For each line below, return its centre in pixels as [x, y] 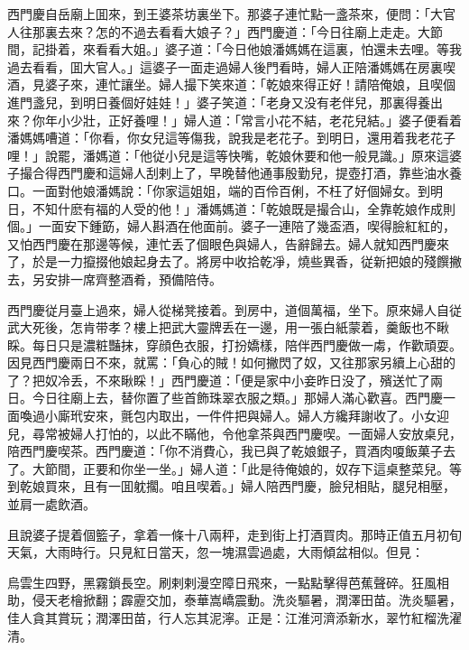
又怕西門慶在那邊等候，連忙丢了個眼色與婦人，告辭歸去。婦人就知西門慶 [222, 243]
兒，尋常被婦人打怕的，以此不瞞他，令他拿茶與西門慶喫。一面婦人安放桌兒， [234, 433]
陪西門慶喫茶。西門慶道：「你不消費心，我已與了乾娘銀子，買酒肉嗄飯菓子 [225, 451]
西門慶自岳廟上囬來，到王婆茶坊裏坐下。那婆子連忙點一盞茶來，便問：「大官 [231, 14]
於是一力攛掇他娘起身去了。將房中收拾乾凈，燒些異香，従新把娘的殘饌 [240, 261]
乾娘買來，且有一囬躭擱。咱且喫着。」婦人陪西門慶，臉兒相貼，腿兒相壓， [237, 486]
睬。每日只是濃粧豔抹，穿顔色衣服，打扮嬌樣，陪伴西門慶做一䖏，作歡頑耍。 [234, 344]
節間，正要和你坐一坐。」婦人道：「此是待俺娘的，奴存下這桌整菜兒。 [247, 468]
